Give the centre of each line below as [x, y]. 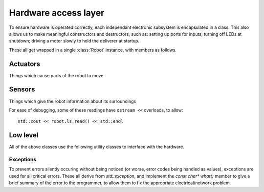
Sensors [22, 90]
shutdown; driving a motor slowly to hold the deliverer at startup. [74, 41]
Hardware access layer [57, 13]
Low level [24, 135]
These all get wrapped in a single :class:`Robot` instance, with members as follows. [93, 50]
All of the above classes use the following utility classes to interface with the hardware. [97, 147]
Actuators [25, 64]
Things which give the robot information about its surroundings [73, 101]
